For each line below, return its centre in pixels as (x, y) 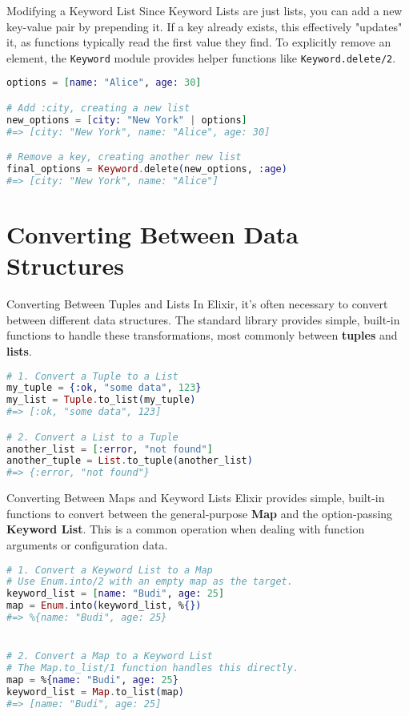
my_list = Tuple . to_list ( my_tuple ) (101, 400)
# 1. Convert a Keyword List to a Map (110, 570)
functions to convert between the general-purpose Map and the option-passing (200, 513)
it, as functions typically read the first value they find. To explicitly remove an (199, 42)
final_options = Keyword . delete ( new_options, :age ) (147, 169)
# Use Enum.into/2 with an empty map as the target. (150, 582)
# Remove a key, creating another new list (124, 157)
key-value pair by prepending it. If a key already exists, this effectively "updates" (204, 26)
